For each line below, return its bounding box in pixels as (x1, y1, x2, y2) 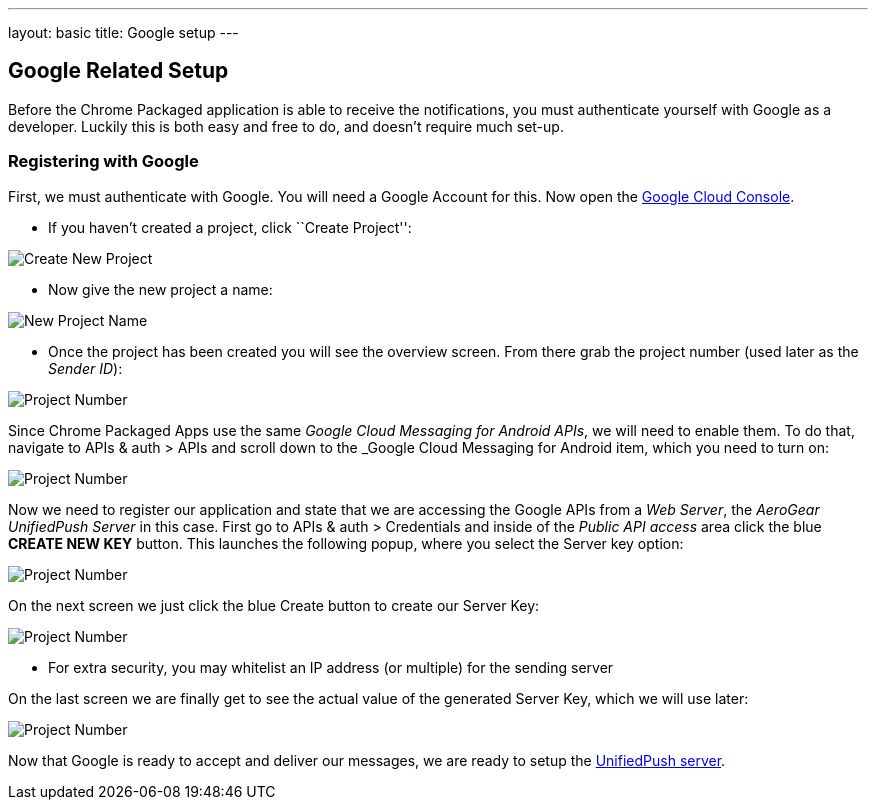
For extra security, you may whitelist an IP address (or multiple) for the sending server (48, 658, 614, 676)
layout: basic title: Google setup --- (8, 24, 239, 41)
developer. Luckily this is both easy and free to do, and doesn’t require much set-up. (8, 117, 564, 135)
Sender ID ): (48, 359, 123, 377)
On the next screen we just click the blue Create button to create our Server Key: (8, 596, 540, 614)
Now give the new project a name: (48, 280, 273, 298)
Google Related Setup (8, 58, 229, 84)
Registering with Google (8, 151, 199, 172)
